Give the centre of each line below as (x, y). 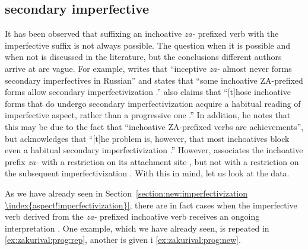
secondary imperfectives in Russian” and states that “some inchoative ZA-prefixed (154, 80)
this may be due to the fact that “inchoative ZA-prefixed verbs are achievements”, (154, 126)
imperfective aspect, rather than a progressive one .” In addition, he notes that (148, 115)
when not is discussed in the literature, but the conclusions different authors (143, 57)
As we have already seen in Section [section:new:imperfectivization (126, 193)
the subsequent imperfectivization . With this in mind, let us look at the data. (147, 173)
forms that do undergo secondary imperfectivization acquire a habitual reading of (153, 103)
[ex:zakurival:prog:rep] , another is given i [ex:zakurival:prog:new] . (123, 240)
